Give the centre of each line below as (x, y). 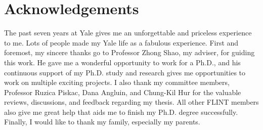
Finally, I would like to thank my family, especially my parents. (102, 122)
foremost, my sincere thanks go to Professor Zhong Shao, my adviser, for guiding (129, 52)
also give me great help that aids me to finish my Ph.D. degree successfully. (121, 112)
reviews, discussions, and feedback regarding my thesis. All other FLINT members (131, 102)
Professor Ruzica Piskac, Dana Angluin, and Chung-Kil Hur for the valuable (123, 92)
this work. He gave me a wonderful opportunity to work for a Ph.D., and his (122, 62)
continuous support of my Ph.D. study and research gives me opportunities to (125, 72)
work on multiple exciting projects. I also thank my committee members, (117, 82)
